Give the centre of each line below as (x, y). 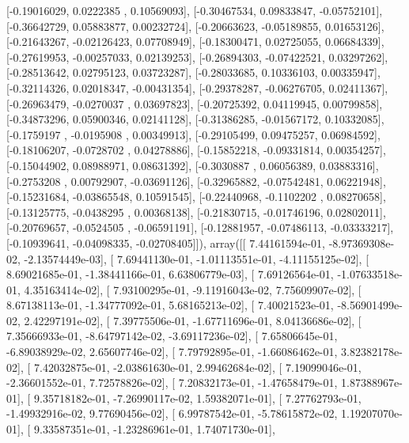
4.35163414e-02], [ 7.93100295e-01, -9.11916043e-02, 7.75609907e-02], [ (193, 289)
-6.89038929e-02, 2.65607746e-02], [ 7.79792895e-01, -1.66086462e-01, (172, 352)
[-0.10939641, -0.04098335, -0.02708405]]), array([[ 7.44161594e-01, (166, 242)
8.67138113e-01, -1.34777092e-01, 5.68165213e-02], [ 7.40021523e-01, (170, 305)
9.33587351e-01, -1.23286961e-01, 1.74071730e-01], (154, 429)
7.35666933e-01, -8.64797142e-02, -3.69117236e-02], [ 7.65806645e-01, (172, 336)
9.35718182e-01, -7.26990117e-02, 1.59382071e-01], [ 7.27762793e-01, (197, 398)
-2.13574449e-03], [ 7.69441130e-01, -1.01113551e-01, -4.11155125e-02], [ (197, 258)
